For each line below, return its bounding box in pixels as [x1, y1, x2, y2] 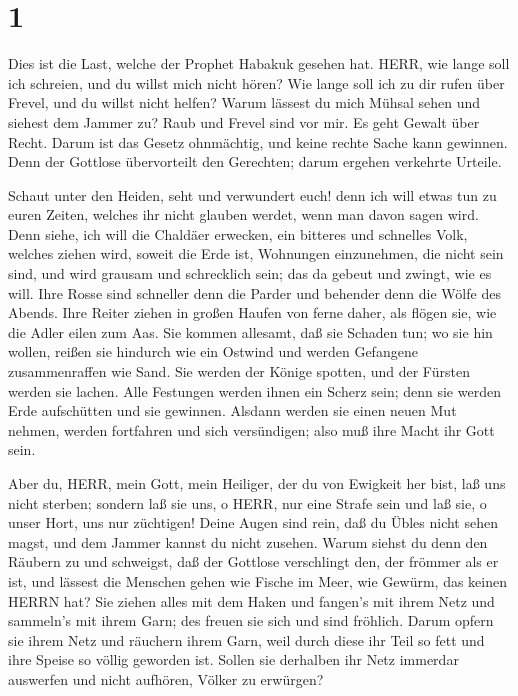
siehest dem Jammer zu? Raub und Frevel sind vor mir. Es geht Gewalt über [8, 111, 480, 132]
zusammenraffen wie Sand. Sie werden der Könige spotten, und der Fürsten [8, 361, 470, 382]
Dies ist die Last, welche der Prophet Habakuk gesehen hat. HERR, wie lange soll [8, 53, 510, 74]
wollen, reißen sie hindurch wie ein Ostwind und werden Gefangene [8, 341, 418, 362]
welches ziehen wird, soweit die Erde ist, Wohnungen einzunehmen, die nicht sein [8, 243, 504, 264]
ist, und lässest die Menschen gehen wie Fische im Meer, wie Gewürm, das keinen [8, 570, 507, 591]
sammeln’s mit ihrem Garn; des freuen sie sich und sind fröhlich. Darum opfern [8, 610, 494, 631]
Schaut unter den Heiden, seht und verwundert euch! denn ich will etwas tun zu [8, 184, 497, 205]
